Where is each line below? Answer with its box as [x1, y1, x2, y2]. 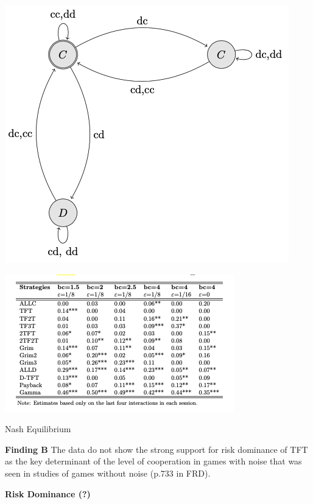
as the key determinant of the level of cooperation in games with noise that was [5, 455, 302, 467]
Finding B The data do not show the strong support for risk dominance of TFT [5, 443, 308, 455]
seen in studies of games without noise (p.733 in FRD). [5, 466, 211, 479]
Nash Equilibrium [5, 422, 71, 435]
